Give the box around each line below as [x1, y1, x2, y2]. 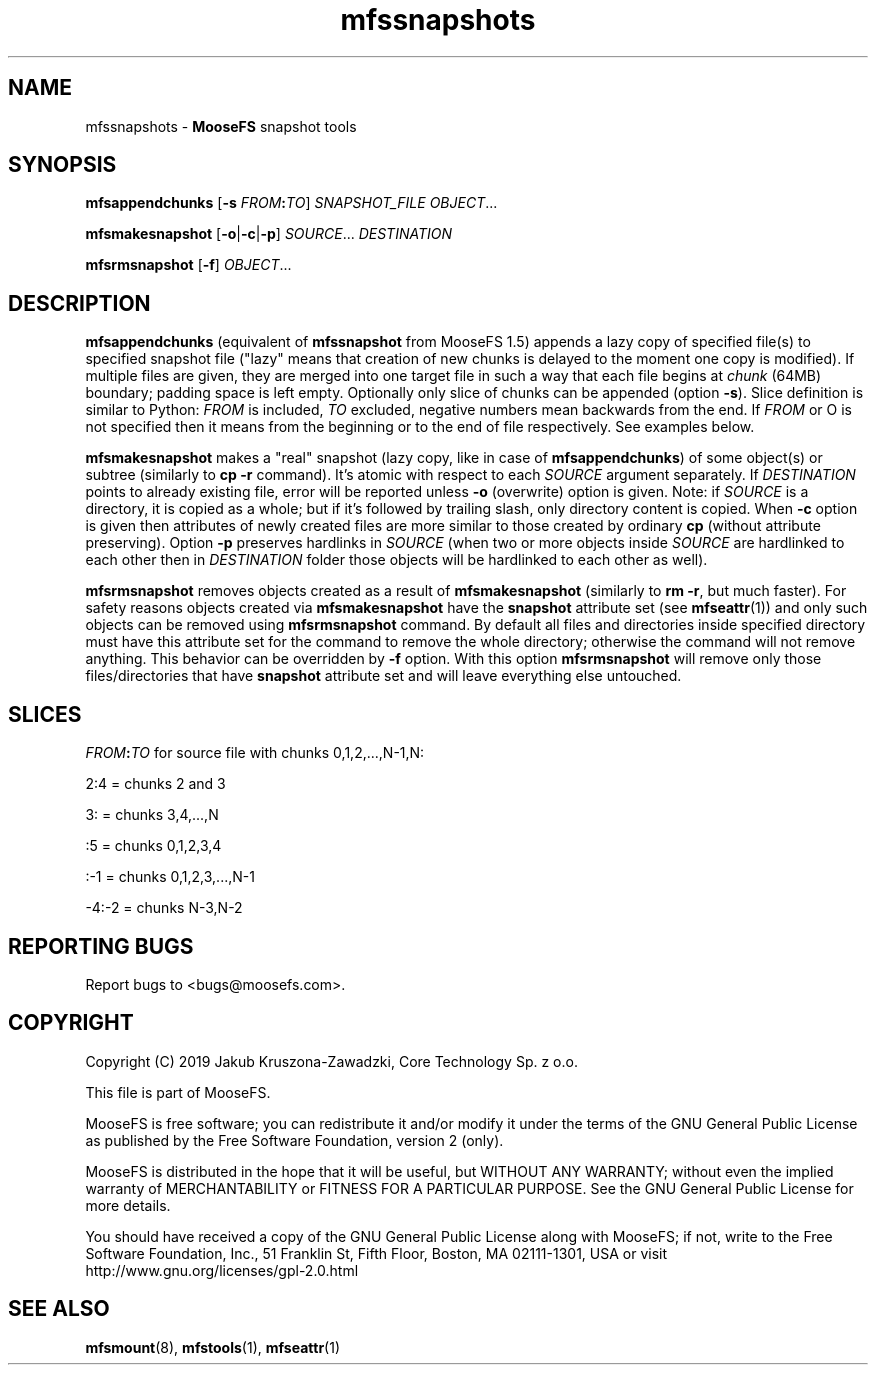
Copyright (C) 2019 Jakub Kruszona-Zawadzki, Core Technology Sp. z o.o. [85, 1052, 578, 1070]
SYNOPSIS [8, 152, 117, 178]
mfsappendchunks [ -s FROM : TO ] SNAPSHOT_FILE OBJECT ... [85, 194, 498, 212]
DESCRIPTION [8, 290, 151, 316]
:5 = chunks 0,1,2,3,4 [85, 837, 222, 855]
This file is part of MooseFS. [85, 1083, 271, 1101]
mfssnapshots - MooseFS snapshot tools [85, 117, 357, 135]
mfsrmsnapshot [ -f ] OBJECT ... [85, 256, 292, 274]
